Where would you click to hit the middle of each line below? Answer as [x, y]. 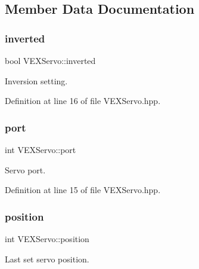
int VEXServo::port [41, 149]
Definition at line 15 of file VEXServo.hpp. [83, 190]
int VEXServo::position [47, 239]
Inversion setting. [36, 80]
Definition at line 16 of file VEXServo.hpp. [83, 101]
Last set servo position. [47, 259]
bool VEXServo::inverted [50, 60]
